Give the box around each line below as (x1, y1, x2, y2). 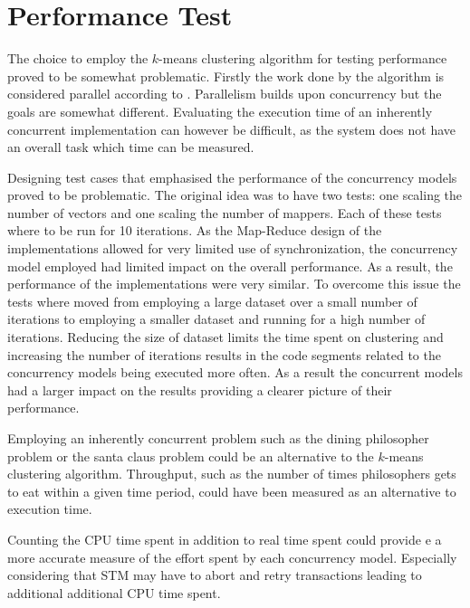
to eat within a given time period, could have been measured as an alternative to (7, 481, 456, 500)
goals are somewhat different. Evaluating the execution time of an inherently (7, 101, 433, 120)
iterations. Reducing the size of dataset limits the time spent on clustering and (7, 328, 444, 347)
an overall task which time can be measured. (7, 138, 254, 157)
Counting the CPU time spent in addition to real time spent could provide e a (7, 529, 442, 548)
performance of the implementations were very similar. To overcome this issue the (7, 274, 461, 293)
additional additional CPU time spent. (7, 583, 221, 602)
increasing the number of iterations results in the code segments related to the (7, 345, 441, 364)
